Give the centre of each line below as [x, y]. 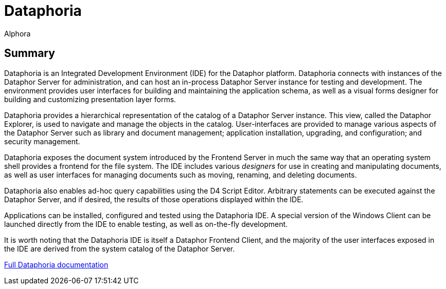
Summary [30, 53]
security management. [42, 141]
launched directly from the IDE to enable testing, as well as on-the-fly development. [146, 224]
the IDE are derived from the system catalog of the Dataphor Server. [120, 248]
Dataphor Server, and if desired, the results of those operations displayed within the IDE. [154, 199]
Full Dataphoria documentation [56, 264]
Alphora [17, 33]
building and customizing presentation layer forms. [90, 99]
